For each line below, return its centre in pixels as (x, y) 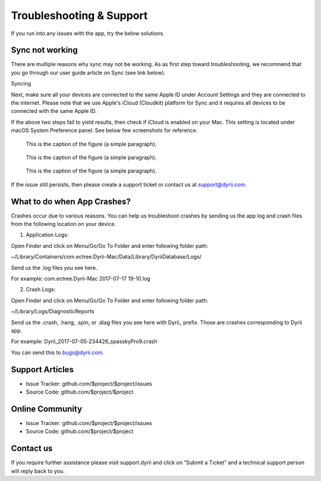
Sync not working (44, 50)
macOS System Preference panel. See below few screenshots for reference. (104, 130)
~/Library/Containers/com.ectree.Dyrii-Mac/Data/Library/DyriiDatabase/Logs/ (106, 257)
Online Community (47, 409)
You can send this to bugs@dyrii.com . (57, 352)
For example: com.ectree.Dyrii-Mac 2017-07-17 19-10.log (81, 279)
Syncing (21, 84)
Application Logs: (47, 235)
